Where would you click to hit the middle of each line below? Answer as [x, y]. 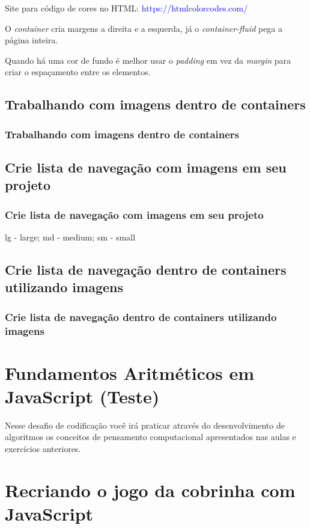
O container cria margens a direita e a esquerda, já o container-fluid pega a [144, 28]
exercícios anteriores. [43, 449]
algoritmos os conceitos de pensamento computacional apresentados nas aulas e [150, 437]
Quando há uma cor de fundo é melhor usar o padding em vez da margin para [148, 60]
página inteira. [32, 40]
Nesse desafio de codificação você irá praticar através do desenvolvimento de [145, 425]
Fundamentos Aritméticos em [130, 372]
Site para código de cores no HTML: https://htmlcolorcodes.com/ [126, 8]
